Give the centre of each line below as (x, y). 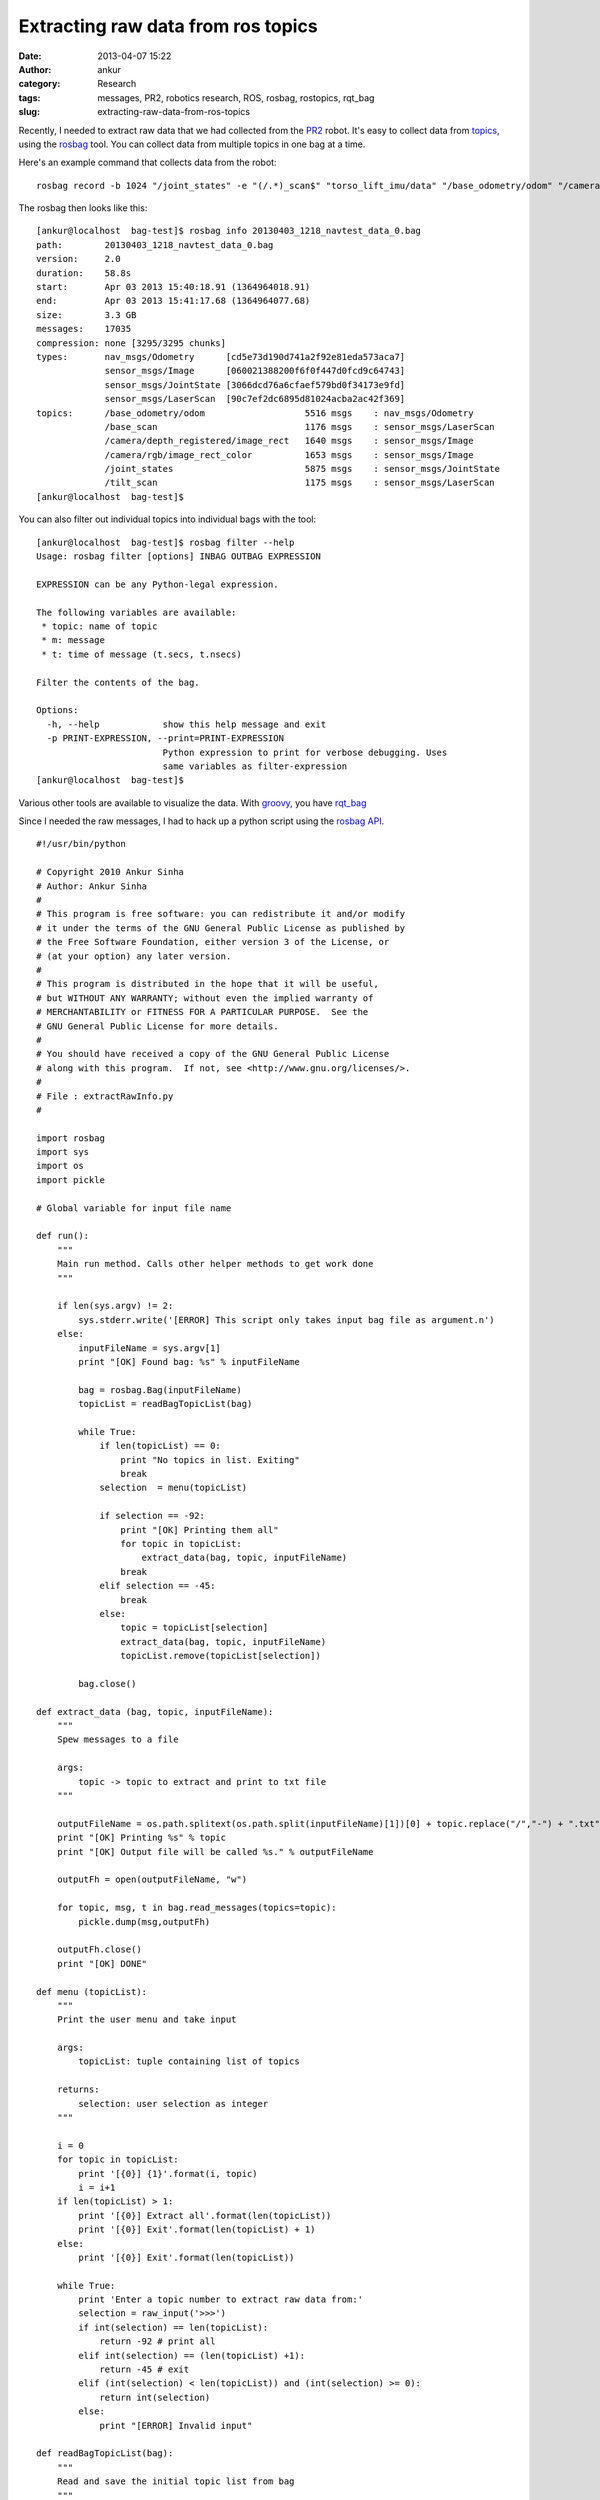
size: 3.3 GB (86, 314)
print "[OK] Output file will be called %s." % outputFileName (215, 1851)
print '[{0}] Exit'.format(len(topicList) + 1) (197, 2229)
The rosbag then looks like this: (83, 208)
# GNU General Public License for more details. (157, 1026)
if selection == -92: (152, 1516)
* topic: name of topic (99, 626)
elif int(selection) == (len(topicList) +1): (191, 2355)
